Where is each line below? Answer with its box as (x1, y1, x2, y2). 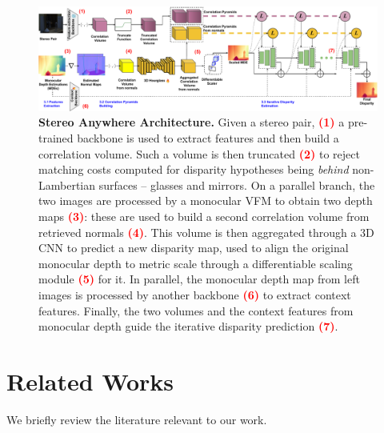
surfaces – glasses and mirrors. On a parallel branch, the (98, 176, 375, 193)
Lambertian (38, 176, 96, 193)
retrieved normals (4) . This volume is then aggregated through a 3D (38, 223, 374, 240)
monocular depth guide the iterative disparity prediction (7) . (38, 318, 338, 335)
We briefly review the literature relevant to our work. (6, 411, 267, 427)
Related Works (6, 364, 174, 397)
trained (38, 130, 74, 146)
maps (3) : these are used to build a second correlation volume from (38, 208, 370, 224)
